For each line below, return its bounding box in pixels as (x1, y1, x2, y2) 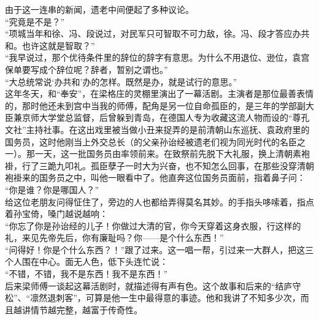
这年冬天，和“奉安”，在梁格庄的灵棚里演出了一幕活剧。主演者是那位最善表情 (5, 87, 314, 100)
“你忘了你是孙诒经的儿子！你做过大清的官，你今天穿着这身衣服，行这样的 (5, 219, 301, 232)
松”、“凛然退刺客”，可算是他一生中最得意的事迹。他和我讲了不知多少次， (5, 291, 301, 304)
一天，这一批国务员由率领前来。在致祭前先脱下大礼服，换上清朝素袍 (34, 147, 310, 160)
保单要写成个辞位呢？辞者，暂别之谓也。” (5, 63, 168, 75)
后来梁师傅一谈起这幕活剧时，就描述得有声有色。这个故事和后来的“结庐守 (5, 279, 301, 292)
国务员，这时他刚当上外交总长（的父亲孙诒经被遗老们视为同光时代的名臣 (5, 135, 297, 148)
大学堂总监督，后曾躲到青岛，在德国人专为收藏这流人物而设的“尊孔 (39, 111, 310, 124)
